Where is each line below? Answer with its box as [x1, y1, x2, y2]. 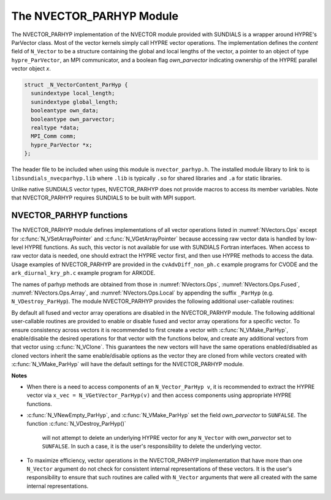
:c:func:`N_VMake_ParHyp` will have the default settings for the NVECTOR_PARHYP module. [11, 361, 245, 368]
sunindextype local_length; [31, 90, 115, 97]
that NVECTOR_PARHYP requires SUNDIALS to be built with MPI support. [11, 194, 196, 202]
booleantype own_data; [31, 107, 99, 114]
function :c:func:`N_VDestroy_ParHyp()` [26, 420, 127, 428]
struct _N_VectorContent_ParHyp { [24, 82, 128, 88]
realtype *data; [31, 125, 80, 131]
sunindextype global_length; [31, 98, 119, 106]
